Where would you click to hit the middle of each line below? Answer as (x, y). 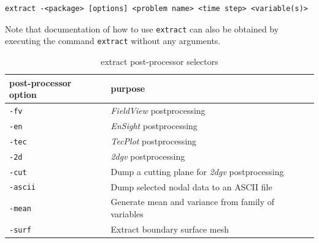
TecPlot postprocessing (154, 140)
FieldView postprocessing (158, 110)
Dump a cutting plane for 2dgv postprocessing (197, 171)
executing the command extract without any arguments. (113, 41)
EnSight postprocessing (154, 125)
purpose (128, 88)
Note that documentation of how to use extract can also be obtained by (142, 28)
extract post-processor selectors (159, 61)
